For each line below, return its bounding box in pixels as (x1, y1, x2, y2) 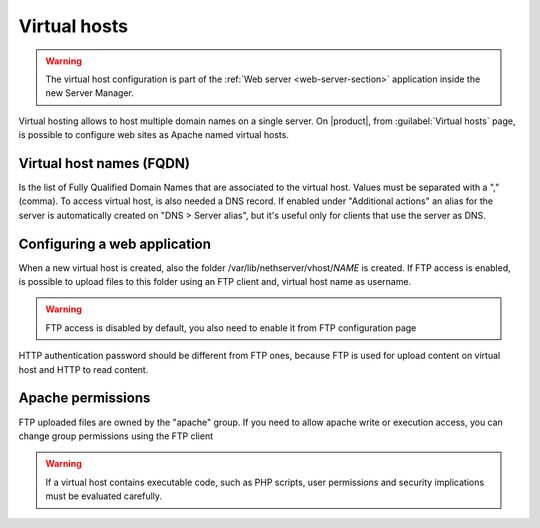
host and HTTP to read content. (18, 363, 149, 375)
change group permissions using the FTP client (18, 430, 214, 442)
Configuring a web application (18, 235, 212, 252)
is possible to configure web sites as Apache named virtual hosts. (18, 129, 290, 141)
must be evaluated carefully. (45, 490, 163, 502)
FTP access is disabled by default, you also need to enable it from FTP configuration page (45, 321, 417, 334)
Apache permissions (18, 390, 151, 407)
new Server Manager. (45, 87, 134, 99)
